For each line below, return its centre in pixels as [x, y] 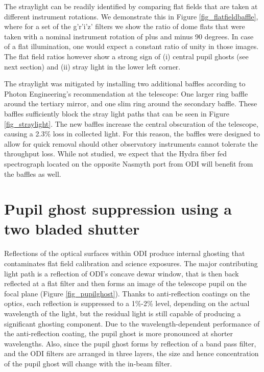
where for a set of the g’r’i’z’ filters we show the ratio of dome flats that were [125, 26]
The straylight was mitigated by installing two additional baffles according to [125, 84]
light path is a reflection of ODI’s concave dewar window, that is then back [122, 273]
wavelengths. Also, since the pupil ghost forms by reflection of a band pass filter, [130, 343]
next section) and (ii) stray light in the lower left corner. [92, 66]
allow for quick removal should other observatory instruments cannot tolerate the [131, 143]
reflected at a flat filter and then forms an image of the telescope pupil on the [126, 283]
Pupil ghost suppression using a [118, 209]
